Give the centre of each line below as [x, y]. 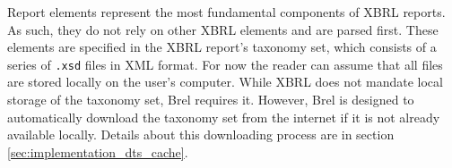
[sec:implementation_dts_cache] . [98, 151]
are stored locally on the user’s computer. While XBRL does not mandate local [225, 82]
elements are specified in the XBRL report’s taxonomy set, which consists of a [222, 47]
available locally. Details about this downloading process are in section [201, 134]
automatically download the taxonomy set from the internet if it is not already [224, 117]
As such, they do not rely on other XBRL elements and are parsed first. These [223, 29]
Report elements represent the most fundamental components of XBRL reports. [226, 12]
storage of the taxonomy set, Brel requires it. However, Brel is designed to [211, 100]
